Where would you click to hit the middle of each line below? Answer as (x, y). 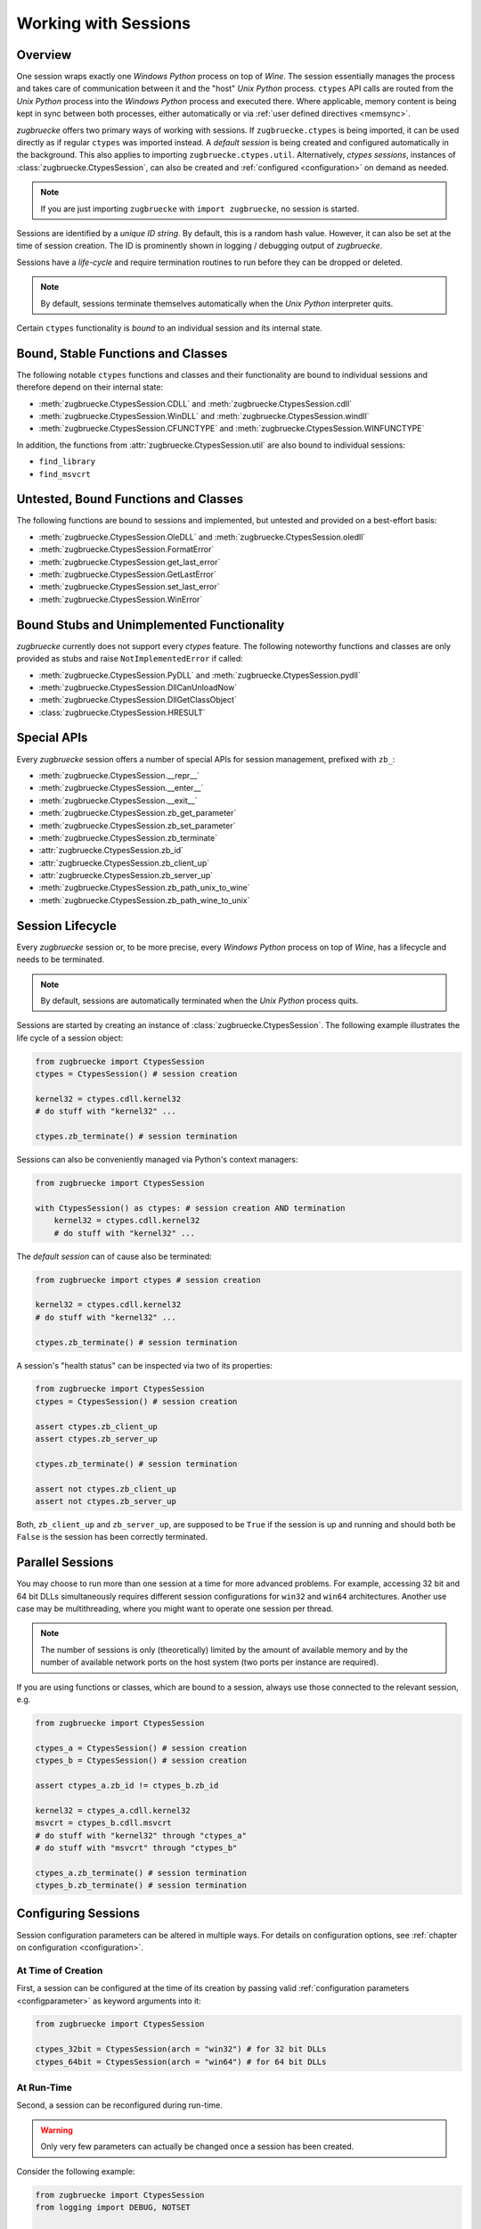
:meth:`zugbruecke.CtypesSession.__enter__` (121, 788)
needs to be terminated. (61, 959)
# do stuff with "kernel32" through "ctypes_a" (141, 1835)
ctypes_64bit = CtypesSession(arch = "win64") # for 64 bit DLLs (181, 2061)
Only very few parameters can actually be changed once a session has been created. (197, 2147)
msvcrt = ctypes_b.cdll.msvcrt (104, 1823)
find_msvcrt (65, 474)
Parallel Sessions (65, 1563)
